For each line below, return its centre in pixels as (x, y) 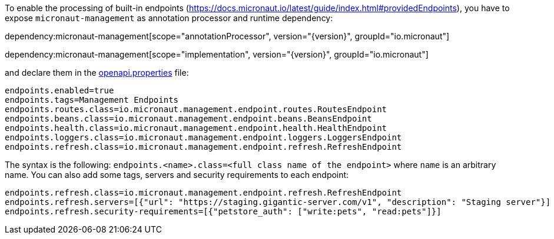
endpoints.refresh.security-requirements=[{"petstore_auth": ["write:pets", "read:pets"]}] (223, 211)
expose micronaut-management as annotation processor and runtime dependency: (169, 18)
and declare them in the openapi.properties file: (97, 73)
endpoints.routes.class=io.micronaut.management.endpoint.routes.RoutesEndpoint (196, 109)
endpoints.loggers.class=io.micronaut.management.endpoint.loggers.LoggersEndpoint (203, 137)
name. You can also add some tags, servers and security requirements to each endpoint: (177, 175)
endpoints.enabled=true (59, 90)
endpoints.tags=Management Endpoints (92, 100)
